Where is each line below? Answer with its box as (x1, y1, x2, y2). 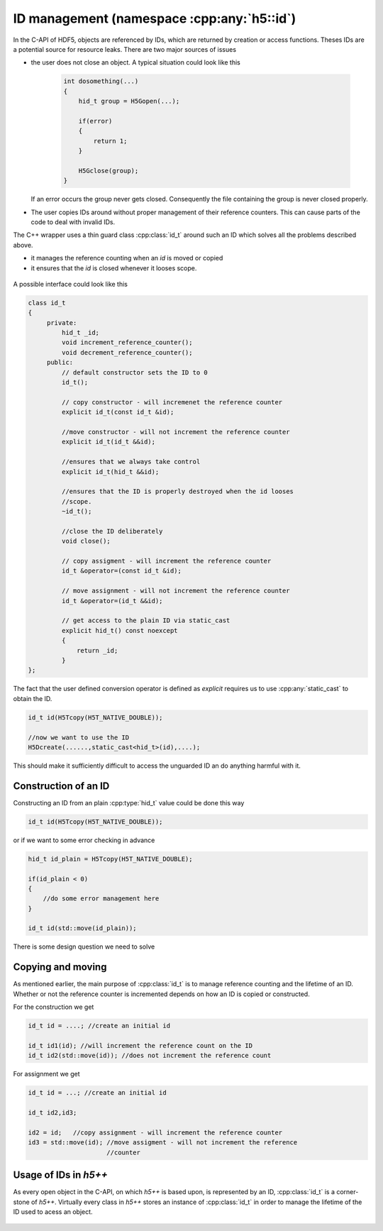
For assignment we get (13, 1070, 81, 1078)
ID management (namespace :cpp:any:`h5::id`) (13, 11, 296, 26)
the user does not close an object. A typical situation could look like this (30, 58, 240, 67)
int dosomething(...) (63, 77, 139, 85)
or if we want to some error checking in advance (13, 836, 155, 844)
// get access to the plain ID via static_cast (61, 617, 231, 624)
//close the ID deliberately (61, 527, 163, 535)
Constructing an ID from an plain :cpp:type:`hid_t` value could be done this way (13, 798, 245, 807)
